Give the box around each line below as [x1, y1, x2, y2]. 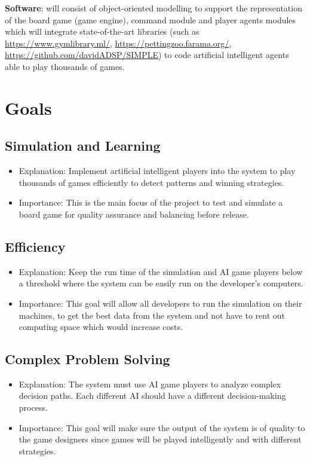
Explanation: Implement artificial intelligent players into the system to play [19, 164, 296, 177]
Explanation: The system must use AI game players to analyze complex [19, 377, 281, 390]
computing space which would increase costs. [19, 320, 183, 333]
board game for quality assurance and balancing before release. [19, 207, 249, 220]
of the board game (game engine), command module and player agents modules [5, 13, 296, 26]
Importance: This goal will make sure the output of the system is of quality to [19, 421, 305, 433]
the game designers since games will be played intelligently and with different [19, 433, 302, 445]
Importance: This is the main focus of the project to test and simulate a [19, 196, 283, 209]
